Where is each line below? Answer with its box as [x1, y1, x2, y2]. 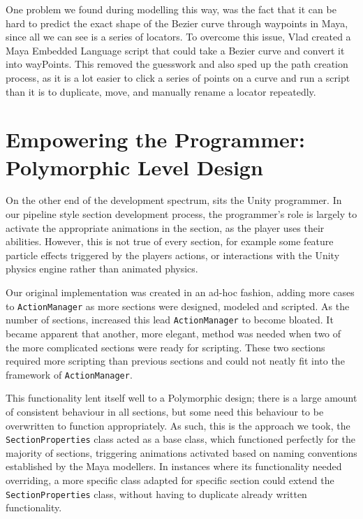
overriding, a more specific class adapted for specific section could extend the [6, 473, 334, 487]
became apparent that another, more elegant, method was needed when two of [6, 326, 341, 340]
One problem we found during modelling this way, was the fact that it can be [6, 2, 336, 16]
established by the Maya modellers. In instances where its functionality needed [6, 459, 342, 474]
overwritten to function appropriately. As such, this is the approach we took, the [6, 418, 350, 432]
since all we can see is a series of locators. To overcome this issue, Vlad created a [6, 29, 351, 44]
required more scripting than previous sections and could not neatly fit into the [6, 353, 345, 368]
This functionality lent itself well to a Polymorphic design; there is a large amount [6, 390, 357, 405]
